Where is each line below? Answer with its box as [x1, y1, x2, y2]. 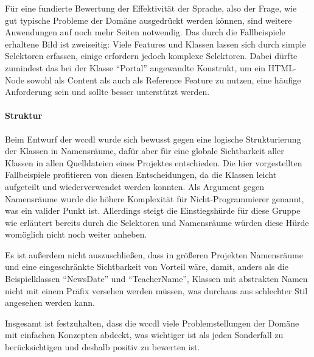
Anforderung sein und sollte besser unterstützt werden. [5, 85, 210, 98]
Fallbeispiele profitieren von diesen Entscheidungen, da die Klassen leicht [5, 168, 277, 181]
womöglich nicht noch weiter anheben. [5, 228, 147, 241]
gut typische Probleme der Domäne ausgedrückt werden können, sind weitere [5, 13, 292, 26]
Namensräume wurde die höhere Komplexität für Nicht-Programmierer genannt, [5, 192, 304, 205]
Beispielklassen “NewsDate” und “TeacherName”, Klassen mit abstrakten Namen [5, 272, 308, 285]
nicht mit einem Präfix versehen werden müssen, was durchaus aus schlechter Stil [5, 284, 308, 297]
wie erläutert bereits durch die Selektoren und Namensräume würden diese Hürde [5, 216, 309, 228]
